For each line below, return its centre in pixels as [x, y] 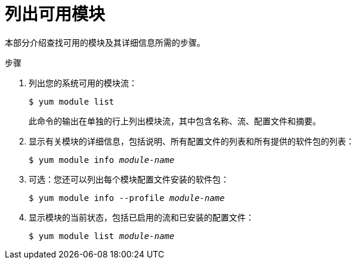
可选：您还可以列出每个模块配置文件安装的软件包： [129, 179]
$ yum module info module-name [102, 160]
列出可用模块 [55, 14]
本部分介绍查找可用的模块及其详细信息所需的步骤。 [105, 42]
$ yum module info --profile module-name [127, 198]
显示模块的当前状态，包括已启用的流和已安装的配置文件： [141, 217]
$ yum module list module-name [102, 236]
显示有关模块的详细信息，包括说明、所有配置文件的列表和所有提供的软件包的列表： [191, 141]
